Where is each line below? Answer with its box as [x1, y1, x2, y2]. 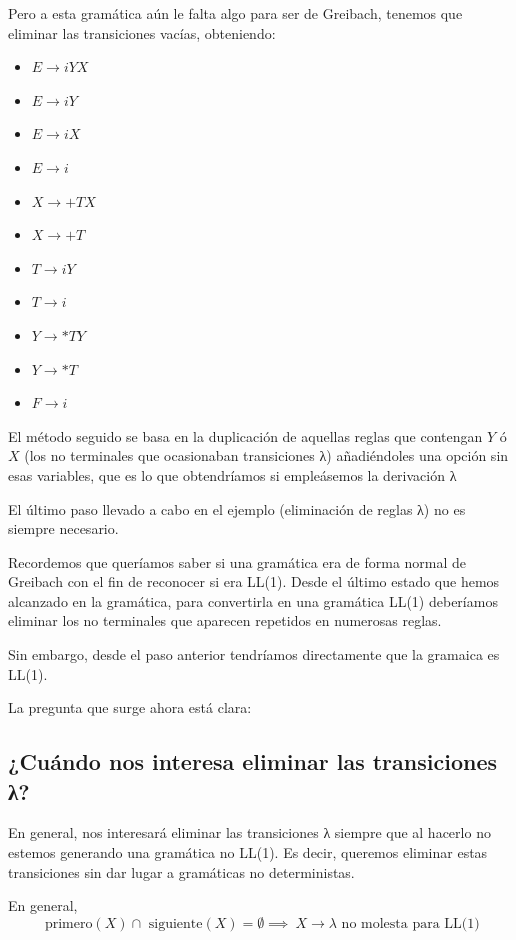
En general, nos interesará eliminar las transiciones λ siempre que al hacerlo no [8, 822, 491, 843]
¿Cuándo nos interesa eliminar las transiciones [8, 746, 497, 777]
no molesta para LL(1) [341, 916, 480, 931]
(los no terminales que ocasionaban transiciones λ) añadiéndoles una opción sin [24, 445, 509, 466]
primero [44, 916, 93, 931]
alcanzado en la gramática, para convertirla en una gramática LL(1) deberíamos [8, 590, 498, 611]
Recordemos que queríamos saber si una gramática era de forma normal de [8, 551, 467, 572]
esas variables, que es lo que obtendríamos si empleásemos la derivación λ [8, 464, 457, 485]
